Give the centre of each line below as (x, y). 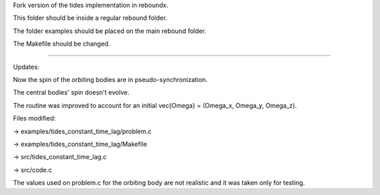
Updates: (26, 67)
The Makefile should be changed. (62, 44)
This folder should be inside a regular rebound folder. (90, 18)
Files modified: (34, 119)
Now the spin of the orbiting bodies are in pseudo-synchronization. (110, 79)
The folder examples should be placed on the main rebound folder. (110, 31)
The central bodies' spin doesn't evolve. (71, 93)
